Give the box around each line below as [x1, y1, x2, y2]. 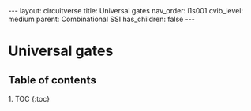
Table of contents [8, 73, 96, 87]
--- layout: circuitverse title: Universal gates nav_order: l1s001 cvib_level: [8, 6, 243, 15]
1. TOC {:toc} [8, 94, 50, 103]
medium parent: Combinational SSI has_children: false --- [8, 14, 195, 24]
